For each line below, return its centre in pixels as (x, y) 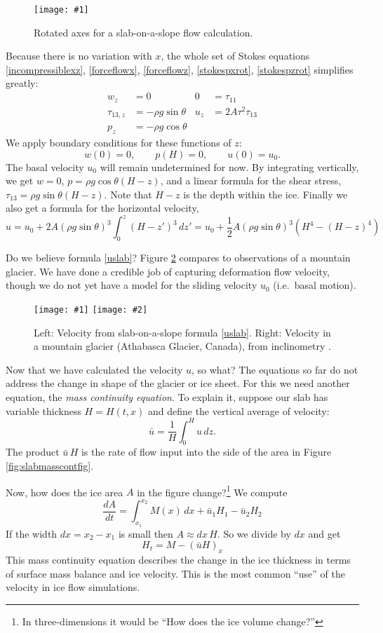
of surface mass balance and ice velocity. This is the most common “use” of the (175, 573)
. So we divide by (254, 533)
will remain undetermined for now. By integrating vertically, (229, 166)
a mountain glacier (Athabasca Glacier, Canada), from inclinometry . (182, 346)
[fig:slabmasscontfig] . (50, 466)
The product (33, 452)
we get (20, 181)
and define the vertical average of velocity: (238, 410)
